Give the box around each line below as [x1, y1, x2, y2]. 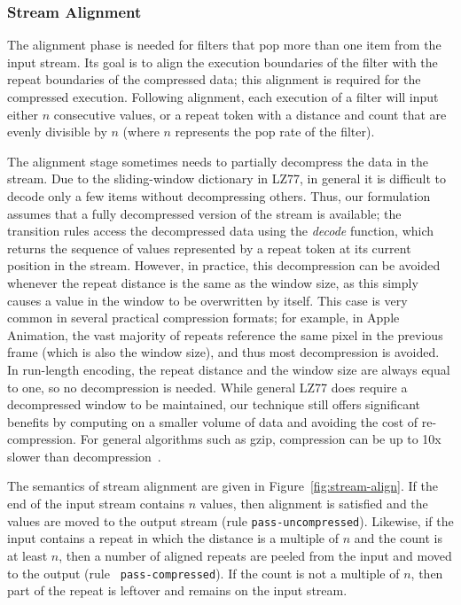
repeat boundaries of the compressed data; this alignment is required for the [7, 70, 421, 89]
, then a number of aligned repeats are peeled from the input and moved [59, 546, 452, 564]
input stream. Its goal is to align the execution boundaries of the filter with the [7, 52, 438, 71]
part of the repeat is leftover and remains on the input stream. [7, 581, 348, 600]
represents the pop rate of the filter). [175, 122, 375, 141]
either [7, 105, 39, 123]
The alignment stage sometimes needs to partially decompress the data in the [7, 151, 428, 170]
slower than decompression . [7, 446, 161, 465]
